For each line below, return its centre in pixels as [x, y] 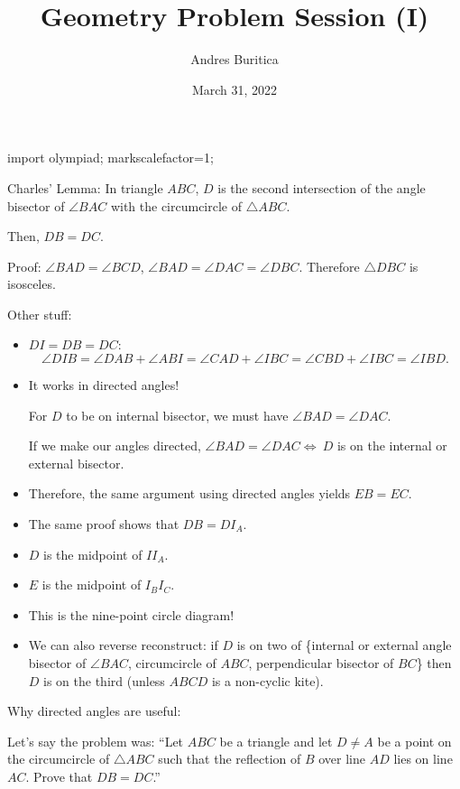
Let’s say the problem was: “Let [96, 741]
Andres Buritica [235, 59]
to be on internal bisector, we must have [177, 415]
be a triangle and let [276, 741]
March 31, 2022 [235, 89]
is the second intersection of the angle [322, 187]
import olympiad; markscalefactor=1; [110, 158]
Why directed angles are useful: [94, 711]
